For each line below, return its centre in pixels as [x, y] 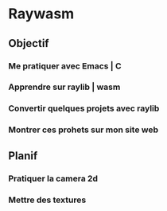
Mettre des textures [47, 200]
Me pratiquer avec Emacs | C [65, 66]
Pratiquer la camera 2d [53, 178]
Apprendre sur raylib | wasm [64, 87]
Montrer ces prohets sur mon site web [83, 130]
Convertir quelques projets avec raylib [84, 108]
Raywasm [41, 14]
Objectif [29, 43]
